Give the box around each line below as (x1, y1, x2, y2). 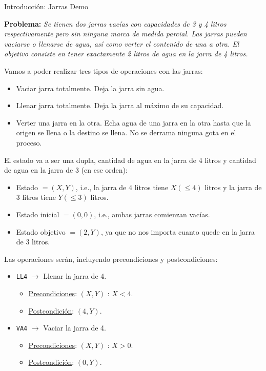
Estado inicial (16, 209, 59, 219)
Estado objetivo (16, 226, 66, 237)
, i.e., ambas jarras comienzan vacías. (94, 209, 210, 219)
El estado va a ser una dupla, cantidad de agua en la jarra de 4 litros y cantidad (4, 154, 256, 165)
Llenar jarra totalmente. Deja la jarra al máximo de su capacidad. (16, 100, 224, 111)
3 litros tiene (16, 192, 56, 202)
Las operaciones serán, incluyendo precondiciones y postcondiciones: (4, 253, 218, 264)
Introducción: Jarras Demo (4, 1, 88, 11)
